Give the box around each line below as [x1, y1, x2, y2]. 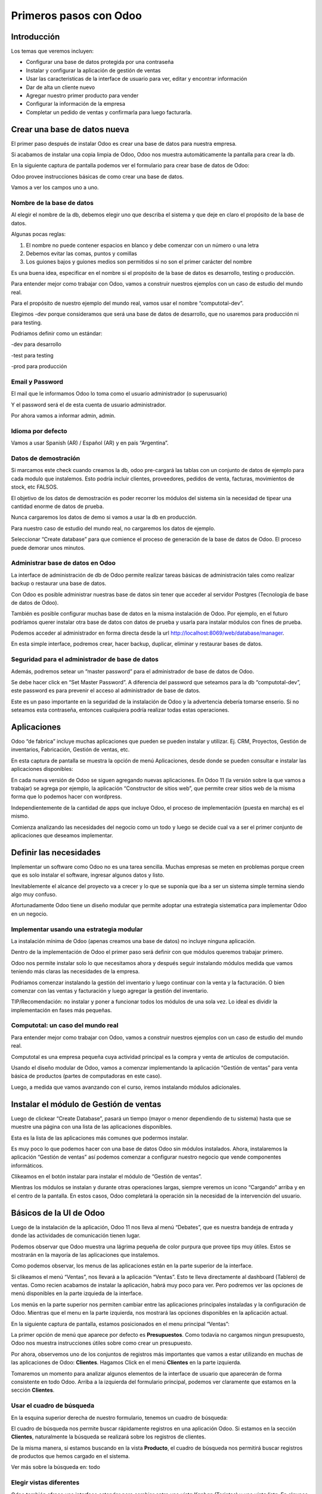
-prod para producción [11, 363, 67, 370]
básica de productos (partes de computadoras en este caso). [11, 1073, 162, 1080]
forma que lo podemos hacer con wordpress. [11, 793, 122, 800]
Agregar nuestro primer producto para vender [26, 92, 139, 99]
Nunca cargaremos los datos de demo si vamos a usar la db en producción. [11, 514, 197, 521]
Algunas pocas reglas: [11, 231, 66, 238]
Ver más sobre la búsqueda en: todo [11, 1464, 101, 1471]
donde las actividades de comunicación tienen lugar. [11, 1232, 141, 1239]
